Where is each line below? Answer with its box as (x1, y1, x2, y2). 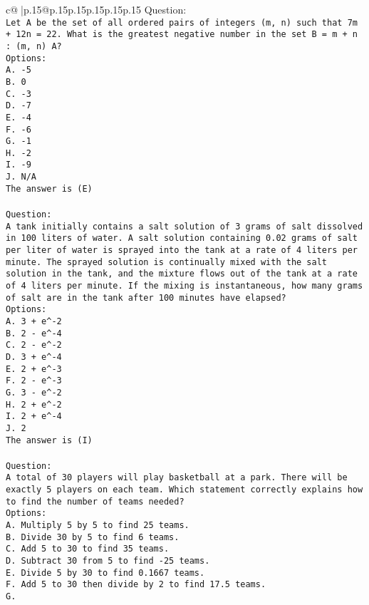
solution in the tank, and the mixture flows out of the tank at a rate (6, 269, 358, 279)
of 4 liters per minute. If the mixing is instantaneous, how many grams (6, 280, 363, 291)
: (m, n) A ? (6, 41, 62, 51)
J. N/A (6, 172, 36, 182)
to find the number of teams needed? (6, 496, 184, 507)
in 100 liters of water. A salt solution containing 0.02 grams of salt (6, 233, 358, 244)
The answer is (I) (6, 435, 93, 445)
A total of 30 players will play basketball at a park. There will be (6, 472, 348, 483)
